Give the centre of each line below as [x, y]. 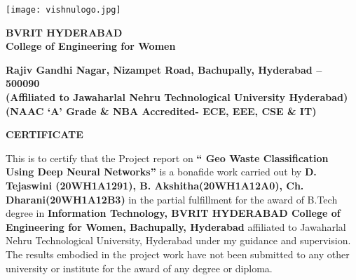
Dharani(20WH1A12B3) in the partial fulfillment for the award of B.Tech [172, 199]
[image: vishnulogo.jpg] [63, 10]
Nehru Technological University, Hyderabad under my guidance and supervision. [178, 240]
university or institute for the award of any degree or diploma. [139, 268]
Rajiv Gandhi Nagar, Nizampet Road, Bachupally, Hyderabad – [164, 69]
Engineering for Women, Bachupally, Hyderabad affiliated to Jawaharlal [176, 226]
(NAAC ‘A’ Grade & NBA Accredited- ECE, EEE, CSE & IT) [161, 111]
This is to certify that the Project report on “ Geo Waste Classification [167, 158]
